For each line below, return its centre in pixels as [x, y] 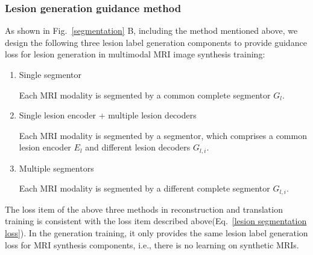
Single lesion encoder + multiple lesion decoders [108, 115]
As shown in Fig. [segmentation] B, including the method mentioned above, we [151, 31]
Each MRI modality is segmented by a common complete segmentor [145, 95]
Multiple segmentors [56, 168]
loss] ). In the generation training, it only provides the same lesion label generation [156, 233]
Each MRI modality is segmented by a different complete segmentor [144, 188]
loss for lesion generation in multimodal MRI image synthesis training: [135, 54]
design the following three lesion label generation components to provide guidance [156, 42]
